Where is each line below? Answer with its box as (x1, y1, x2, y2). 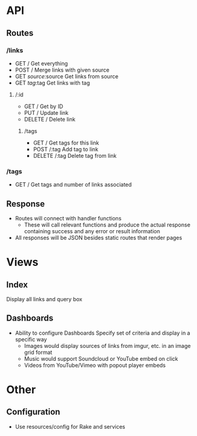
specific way (15, 335, 47, 343)
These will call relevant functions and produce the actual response (24, 221, 191, 228)
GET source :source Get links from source (15, 72, 119, 80)
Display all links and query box (6, 295, 83, 302)
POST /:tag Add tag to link (33, 145, 99, 152)
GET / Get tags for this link (33, 139, 99, 146)
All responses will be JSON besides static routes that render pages (15, 234, 182, 241)
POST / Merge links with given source (15, 66, 110, 73)
